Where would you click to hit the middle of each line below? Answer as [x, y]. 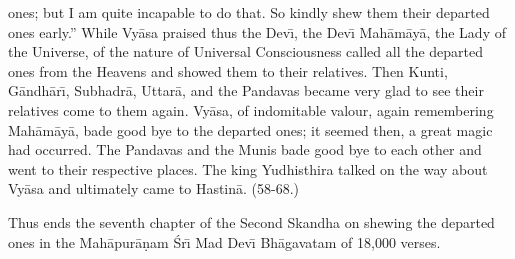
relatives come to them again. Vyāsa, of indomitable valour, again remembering [251, 109]
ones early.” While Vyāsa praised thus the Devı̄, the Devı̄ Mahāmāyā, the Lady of [257, 31]
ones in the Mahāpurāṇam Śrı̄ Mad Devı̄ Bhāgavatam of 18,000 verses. [224, 241]
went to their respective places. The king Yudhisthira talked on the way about [248, 168]
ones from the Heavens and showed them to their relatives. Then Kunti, [228, 70]
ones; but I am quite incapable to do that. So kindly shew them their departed [249, 12]
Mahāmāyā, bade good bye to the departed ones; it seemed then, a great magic [250, 129]
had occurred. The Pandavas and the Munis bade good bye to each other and [245, 149]
